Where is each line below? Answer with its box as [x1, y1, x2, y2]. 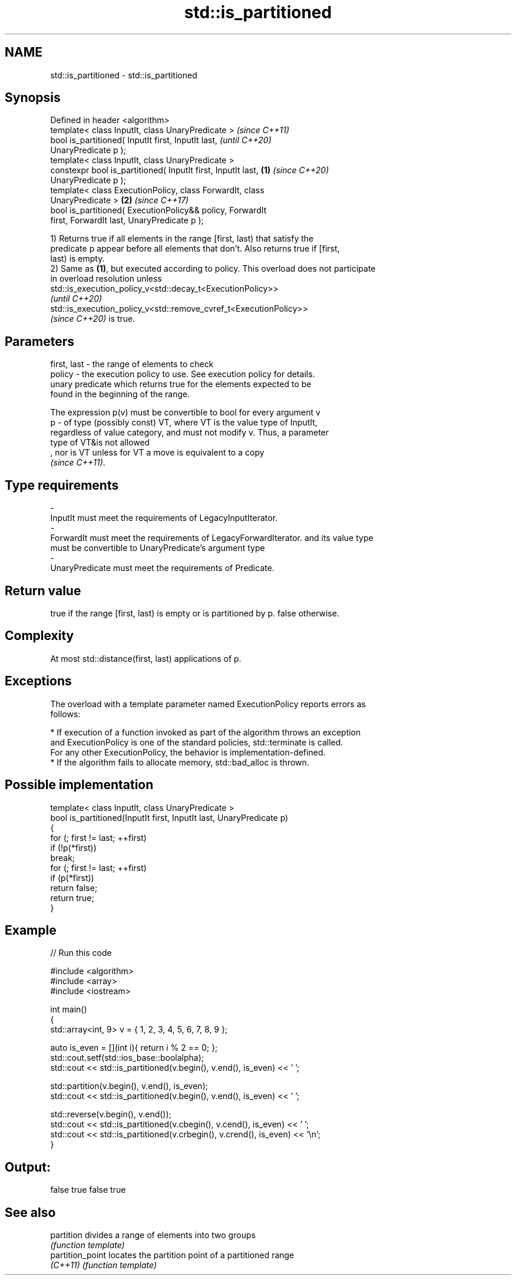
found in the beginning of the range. [50, 389, 190, 400]
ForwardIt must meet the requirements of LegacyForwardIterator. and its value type [50, 533, 373, 543]
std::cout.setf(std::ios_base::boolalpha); [50, 1053, 204, 1063]
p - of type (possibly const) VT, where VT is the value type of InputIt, [50, 417, 317, 428]
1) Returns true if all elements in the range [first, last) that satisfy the [50, 233, 314, 244]
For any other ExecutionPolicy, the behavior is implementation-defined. [50, 747, 326, 757]
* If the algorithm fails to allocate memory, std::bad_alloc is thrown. [50, 757, 309, 767]
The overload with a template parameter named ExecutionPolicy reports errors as [50, 698, 366, 709]
